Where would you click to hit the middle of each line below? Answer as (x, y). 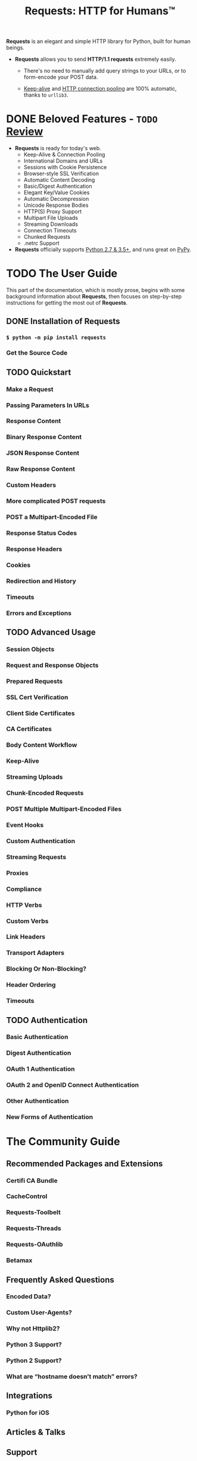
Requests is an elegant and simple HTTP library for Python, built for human (98, 41)
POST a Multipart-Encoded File (52, 517)
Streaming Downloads (51, 224)
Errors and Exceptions (39, 613)
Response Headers (34, 549)
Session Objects (30, 649)
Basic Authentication (37, 1037)
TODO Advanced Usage (51, 632)
